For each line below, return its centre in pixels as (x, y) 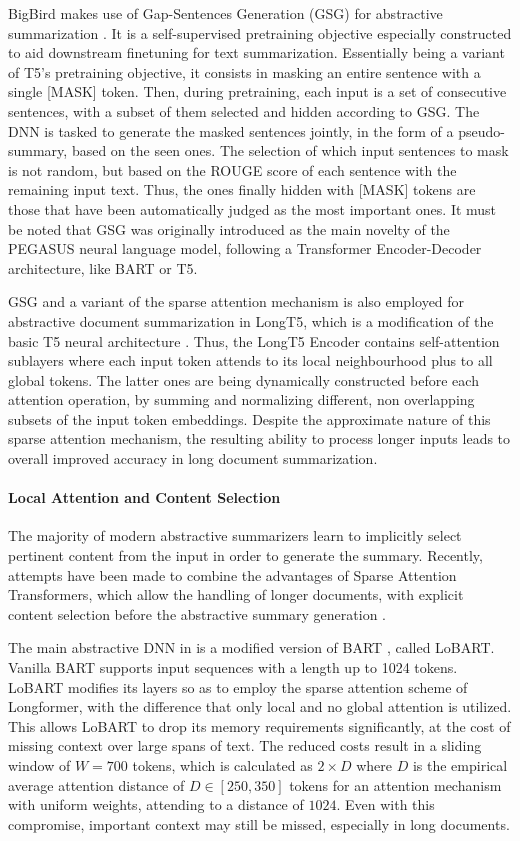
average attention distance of (96, 784)
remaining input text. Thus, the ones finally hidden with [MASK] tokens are (242, 189)
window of (39, 764)
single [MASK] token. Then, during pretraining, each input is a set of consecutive (257, 91)
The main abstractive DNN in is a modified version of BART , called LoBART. (251, 647)
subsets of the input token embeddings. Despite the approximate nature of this (249, 418)
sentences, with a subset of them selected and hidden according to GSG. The (244, 110)
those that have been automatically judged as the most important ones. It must (252, 208)
